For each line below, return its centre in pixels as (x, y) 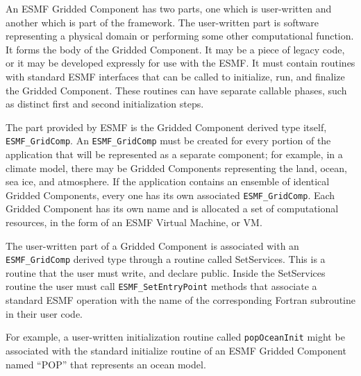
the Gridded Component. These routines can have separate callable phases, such (176, 90)
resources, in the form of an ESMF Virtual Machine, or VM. (134, 222)
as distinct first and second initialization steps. (105, 104)
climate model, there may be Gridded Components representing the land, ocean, (176, 168)
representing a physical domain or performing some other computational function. (180, 36)
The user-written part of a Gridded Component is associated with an (152, 245)
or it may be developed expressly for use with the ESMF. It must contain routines (180, 63)
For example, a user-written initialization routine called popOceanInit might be (175, 337)
